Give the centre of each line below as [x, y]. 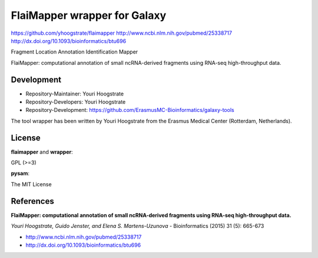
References [32, 201]
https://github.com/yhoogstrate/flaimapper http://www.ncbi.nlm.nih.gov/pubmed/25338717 [122, 33]
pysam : [20, 173]
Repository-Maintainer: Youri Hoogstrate [74, 94]
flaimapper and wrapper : [42, 152]
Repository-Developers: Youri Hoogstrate [76, 102]
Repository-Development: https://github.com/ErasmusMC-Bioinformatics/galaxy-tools [130, 110]
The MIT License [32, 184]
